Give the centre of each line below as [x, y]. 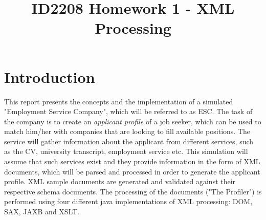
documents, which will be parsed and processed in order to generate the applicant [132, 171]
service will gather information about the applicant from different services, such [129, 141]
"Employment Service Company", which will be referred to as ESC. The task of [128, 111]
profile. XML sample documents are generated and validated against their [120, 181]
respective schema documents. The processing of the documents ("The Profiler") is [133, 191]
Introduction [50, 76]
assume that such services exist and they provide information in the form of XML [132, 161]
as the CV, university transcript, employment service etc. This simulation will [126, 151]
